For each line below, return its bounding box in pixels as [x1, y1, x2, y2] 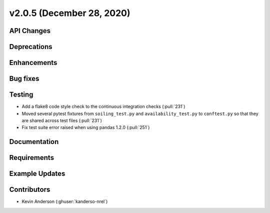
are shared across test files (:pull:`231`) [21, 117, 102, 123]
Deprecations [9, 42, 52, 51]
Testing [9, 90, 33, 99]
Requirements [9, 153, 54, 162]
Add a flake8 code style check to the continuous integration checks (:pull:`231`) [21, 103, 185, 109]
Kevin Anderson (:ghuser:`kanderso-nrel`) [21, 198, 108, 204]
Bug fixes [9, 74, 39, 83]
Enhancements [9, 58, 57, 67]
